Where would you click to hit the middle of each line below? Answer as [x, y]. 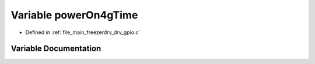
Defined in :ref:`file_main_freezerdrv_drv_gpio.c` [83, 32]
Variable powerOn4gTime [74, 15]
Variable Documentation [56, 49]
